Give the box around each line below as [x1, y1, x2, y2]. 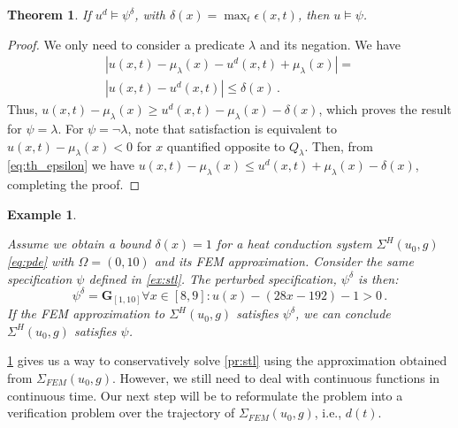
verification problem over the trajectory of [7, 403, 235, 422]
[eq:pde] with [7, 252, 74, 271]
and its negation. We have [259, 34, 401, 53]
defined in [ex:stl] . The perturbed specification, [88, 269, 337, 287]
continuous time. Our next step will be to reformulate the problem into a [7, 386, 403, 404]
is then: [358, 269, 399, 287]
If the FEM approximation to [7, 304, 165, 323]
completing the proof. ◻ [7, 175, 141, 194]
